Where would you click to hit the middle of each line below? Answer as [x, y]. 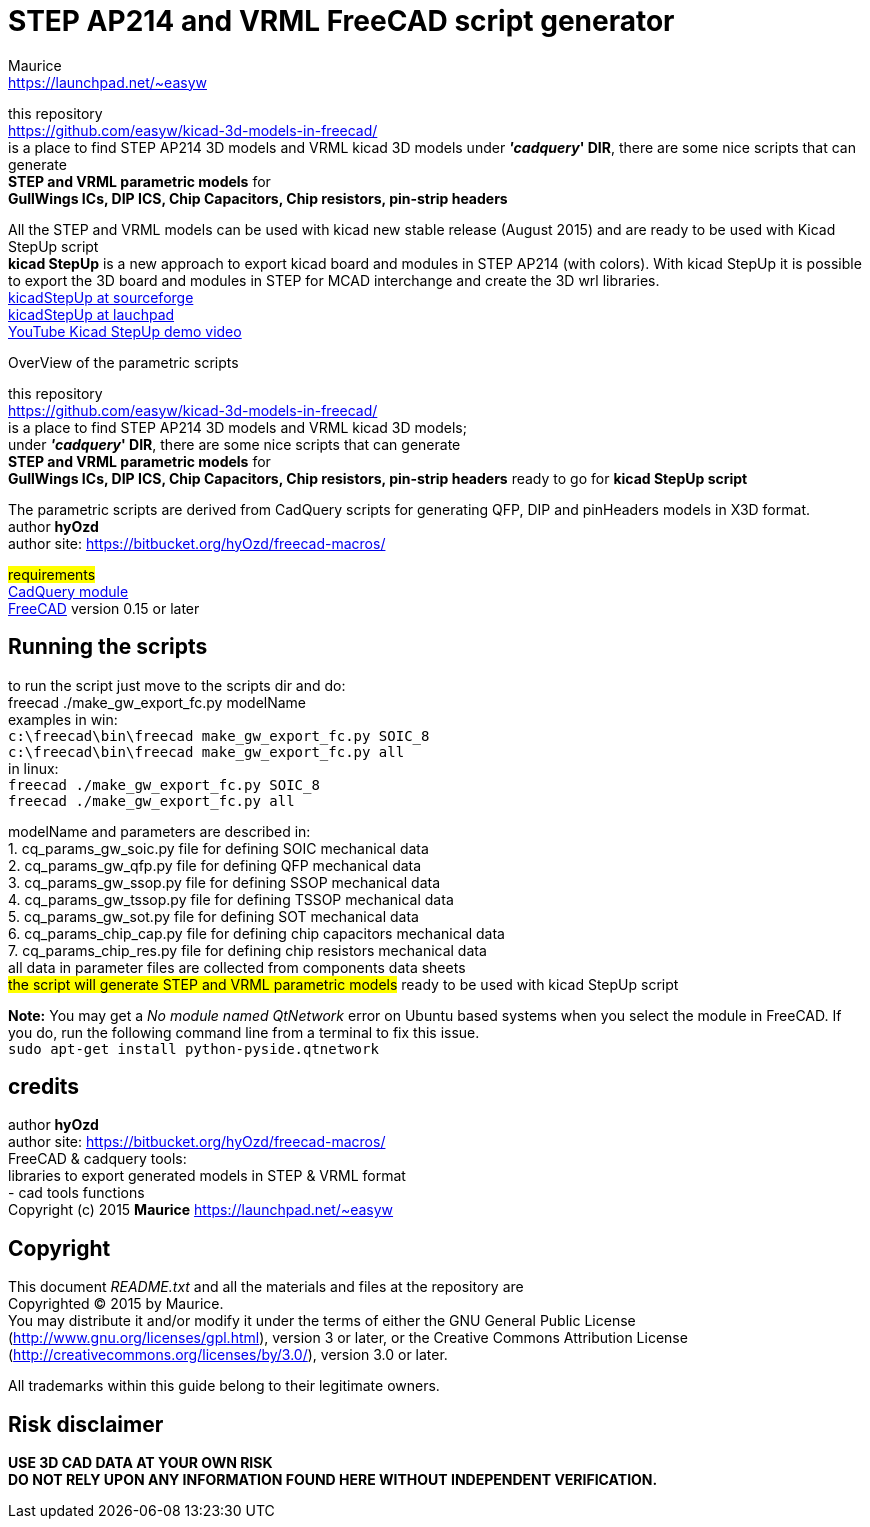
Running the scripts [108, 647]
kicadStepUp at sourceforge [101, 297]
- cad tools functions [76, 1193]
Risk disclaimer [86, 1424]
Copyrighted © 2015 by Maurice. [116, 1304]
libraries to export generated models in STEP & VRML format [207, 1176]
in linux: [33, 768]
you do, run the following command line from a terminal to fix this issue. [244, 1032]
